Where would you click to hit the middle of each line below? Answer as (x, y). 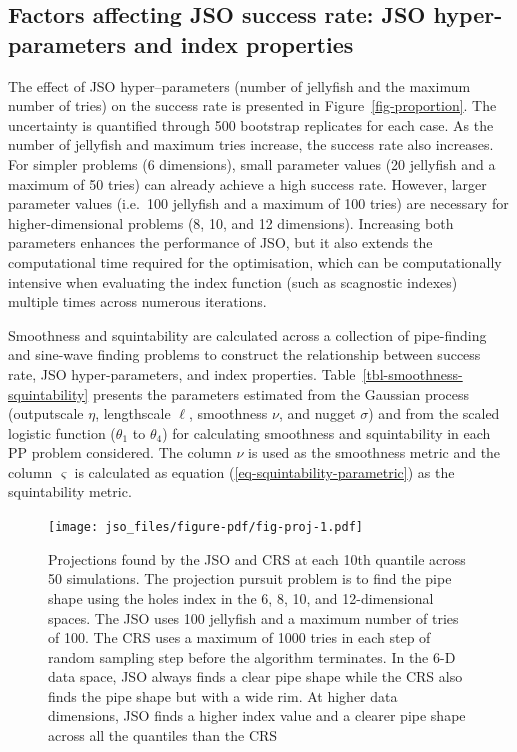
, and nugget (317, 413)
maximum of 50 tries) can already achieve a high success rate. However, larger (247, 183)
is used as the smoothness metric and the (374, 452)
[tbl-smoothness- (412, 373)
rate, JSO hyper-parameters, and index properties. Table (182, 373)
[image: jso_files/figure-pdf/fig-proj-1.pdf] (205, 527)
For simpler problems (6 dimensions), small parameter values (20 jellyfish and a (252, 163)
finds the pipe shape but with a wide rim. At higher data (223, 695)
